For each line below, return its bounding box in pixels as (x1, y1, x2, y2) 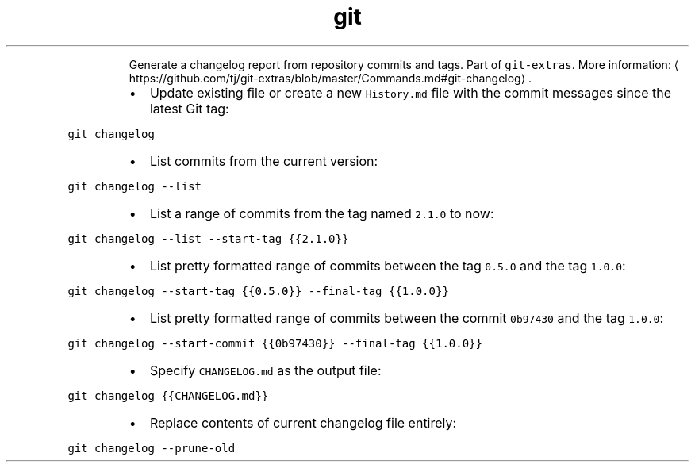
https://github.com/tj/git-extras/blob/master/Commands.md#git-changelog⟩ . (129, 71, 532, 85)
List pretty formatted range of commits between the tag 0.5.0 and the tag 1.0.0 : (149, 257, 626, 274)
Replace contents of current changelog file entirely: (149, 414, 457, 431)
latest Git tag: (149, 100, 229, 117)
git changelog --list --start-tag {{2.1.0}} (67, 232, 349, 245)
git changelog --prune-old (67, 441, 236, 455)
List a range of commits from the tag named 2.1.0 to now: (149, 205, 494, 221)
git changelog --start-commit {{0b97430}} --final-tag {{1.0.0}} (67, 336, 482, 350)
